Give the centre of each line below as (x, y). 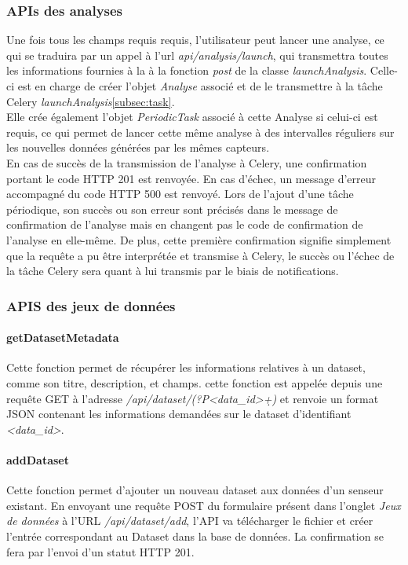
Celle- (384, 70)
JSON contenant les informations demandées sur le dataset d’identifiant (179, 414)
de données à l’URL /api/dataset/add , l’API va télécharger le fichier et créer (190, 521)
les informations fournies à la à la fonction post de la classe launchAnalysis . (187, 70)
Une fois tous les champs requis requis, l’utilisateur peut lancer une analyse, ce (195, 40)
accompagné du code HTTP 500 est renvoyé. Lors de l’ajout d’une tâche (180, 194)
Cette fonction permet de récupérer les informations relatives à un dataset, (186, 367)
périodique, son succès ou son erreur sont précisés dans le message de (172, 209)
